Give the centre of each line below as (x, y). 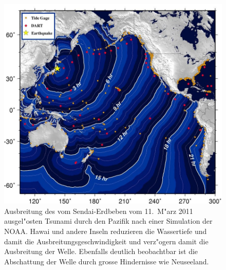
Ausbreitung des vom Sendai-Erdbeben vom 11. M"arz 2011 (99, 211)
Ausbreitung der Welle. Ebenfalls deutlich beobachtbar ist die (101, 251)
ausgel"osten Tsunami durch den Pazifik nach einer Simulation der (108, 221)
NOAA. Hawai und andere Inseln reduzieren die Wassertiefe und (106, 231)
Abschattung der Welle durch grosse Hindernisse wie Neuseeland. (107, 261)
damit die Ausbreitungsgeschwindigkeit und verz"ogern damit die (106, 241)
